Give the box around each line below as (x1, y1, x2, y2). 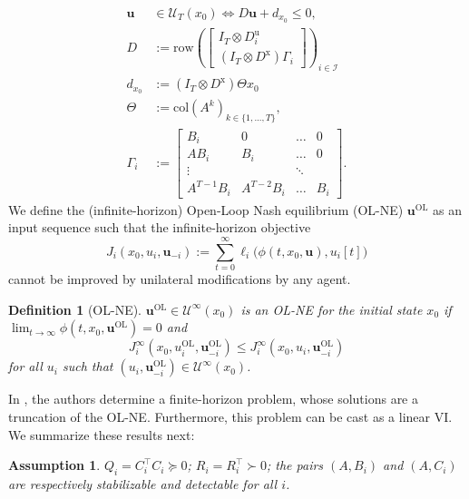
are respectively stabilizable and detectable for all (8, 474, 278, 493)
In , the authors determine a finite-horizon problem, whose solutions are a (8, 389, 419, 408)
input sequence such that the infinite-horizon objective (8, 218, 311, 237)
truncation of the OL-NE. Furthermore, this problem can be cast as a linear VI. (8, 406, 453, 426)
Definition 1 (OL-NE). (8, 299, 142, 318)
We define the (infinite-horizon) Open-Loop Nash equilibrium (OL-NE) (8, 200, 404, 219)
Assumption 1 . (8, 455, 101, 475)
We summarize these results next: (8, 425, 195, 444)
